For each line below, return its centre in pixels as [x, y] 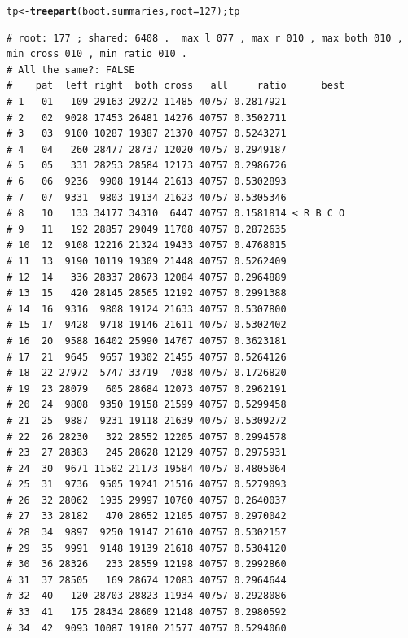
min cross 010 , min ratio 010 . [97, 54]
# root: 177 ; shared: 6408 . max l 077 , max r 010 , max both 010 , [205, 38]
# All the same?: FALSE [71, 70]
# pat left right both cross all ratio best [176, 86]
